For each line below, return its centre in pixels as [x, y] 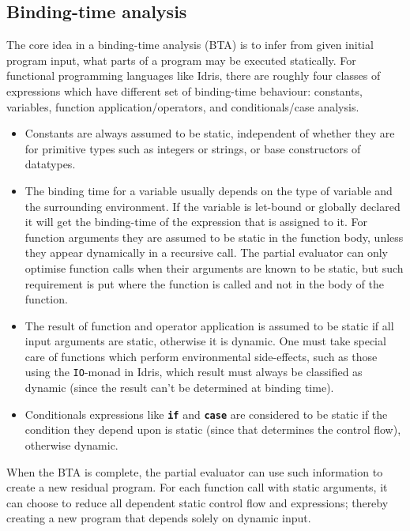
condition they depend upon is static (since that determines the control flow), [213, 429]
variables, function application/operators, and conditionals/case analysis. [183, 106]
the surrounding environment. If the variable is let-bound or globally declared [213, 206]
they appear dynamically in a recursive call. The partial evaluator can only [206, 252]
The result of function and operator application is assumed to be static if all [209, 325]
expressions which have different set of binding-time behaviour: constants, [184, 90]
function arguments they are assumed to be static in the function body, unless [214, 237]
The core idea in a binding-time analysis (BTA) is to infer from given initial [190, 45]
